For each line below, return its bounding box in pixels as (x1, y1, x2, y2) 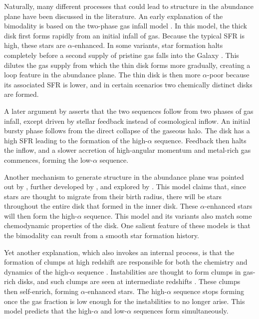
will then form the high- (4, 210, 77, 221)
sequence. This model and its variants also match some (84, 210, 252, 221)
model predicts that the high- (4, 306, 94, 316)
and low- (100, 306, 127, 316)
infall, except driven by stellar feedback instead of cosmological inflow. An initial (4, 115, 251, 126)
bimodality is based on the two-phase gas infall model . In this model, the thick (4, 20, 247, 31)
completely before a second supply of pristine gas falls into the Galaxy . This (4, 49, 239, 60)
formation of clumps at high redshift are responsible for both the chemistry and (4, 257, 248, 267)
